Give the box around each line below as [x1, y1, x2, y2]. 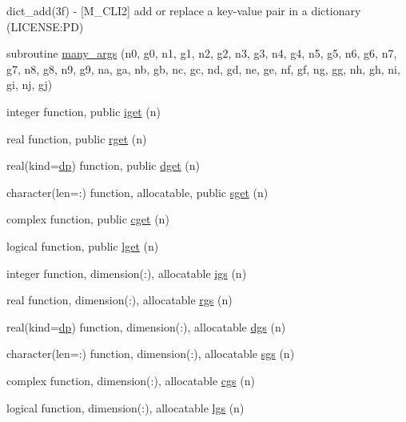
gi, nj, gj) [6, 76, 53, 93]
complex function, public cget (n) [6, 211, 169, 227]
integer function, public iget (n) [6, 102, 161, 119]
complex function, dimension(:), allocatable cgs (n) [6, 372, 255, 388]
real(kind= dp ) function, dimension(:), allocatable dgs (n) [6, 318, 286, 335]
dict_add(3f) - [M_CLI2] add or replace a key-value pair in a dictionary [6, 2, 361, 18]
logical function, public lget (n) [6, 237, 159, 254]
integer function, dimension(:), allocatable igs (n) [6, 264, 247, 281]
